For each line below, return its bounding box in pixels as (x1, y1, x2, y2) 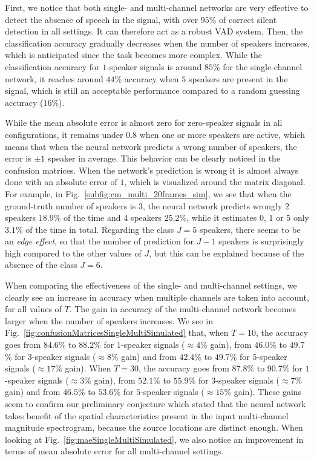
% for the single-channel (213, 60, 303, 73)
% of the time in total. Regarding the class (15, 223, 174, 235)
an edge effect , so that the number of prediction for (5, 235, 194, 247)
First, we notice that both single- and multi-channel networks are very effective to (5, 1, 309, 13)
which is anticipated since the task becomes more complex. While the (5, 48, 262, 61)
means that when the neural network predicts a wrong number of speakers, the (5, 140, 297, 152)
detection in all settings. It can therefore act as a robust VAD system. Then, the (5, 25, 303, 38)
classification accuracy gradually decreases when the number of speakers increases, (5, 36, 310, 49)
